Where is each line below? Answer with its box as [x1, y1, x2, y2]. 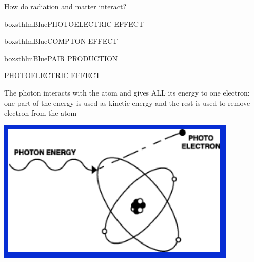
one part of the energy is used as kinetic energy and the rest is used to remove [4, 97, 250, 108]
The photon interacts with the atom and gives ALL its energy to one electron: [4, 87, 250, 98]
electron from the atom [4, 107, 77, 118]
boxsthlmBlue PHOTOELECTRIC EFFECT [4, 18, 144, 29]
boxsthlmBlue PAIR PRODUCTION [4, 52, 118, 63]
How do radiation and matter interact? [4, 1, 127, 11]
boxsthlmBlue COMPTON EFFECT [4, 35, 118, 46]
